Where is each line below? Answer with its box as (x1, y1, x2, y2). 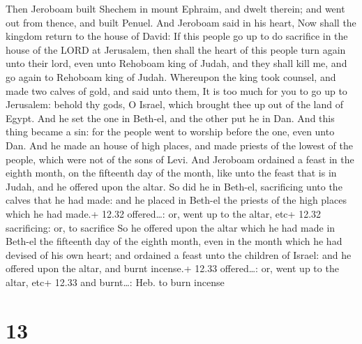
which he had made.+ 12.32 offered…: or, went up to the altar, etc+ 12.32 (6, 206, 322, 220)
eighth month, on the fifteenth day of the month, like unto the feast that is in (6, 165, 337, 180)
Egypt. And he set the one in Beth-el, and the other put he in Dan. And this (6, 110, 335, 125)
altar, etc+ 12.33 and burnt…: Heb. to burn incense (6, 274, 225, 289)
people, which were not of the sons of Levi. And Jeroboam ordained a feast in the (6, 151, 354, 166)
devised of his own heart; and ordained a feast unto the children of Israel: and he (6, 247, 352, 262)
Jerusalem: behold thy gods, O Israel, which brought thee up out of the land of (6, 97, 343, 112)
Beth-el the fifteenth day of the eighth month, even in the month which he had (6, 234, 342, 248)
